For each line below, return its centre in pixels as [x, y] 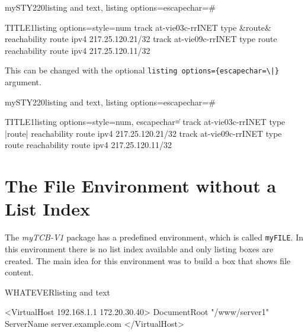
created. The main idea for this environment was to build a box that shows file [148, 260]
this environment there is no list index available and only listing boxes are [139, 248]
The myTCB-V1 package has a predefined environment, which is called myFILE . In [154, 237]
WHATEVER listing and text [58, 292]
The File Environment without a [141, 186]
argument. [23, 82]
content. [19, 272]
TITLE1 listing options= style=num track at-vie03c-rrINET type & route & [138, 27]
